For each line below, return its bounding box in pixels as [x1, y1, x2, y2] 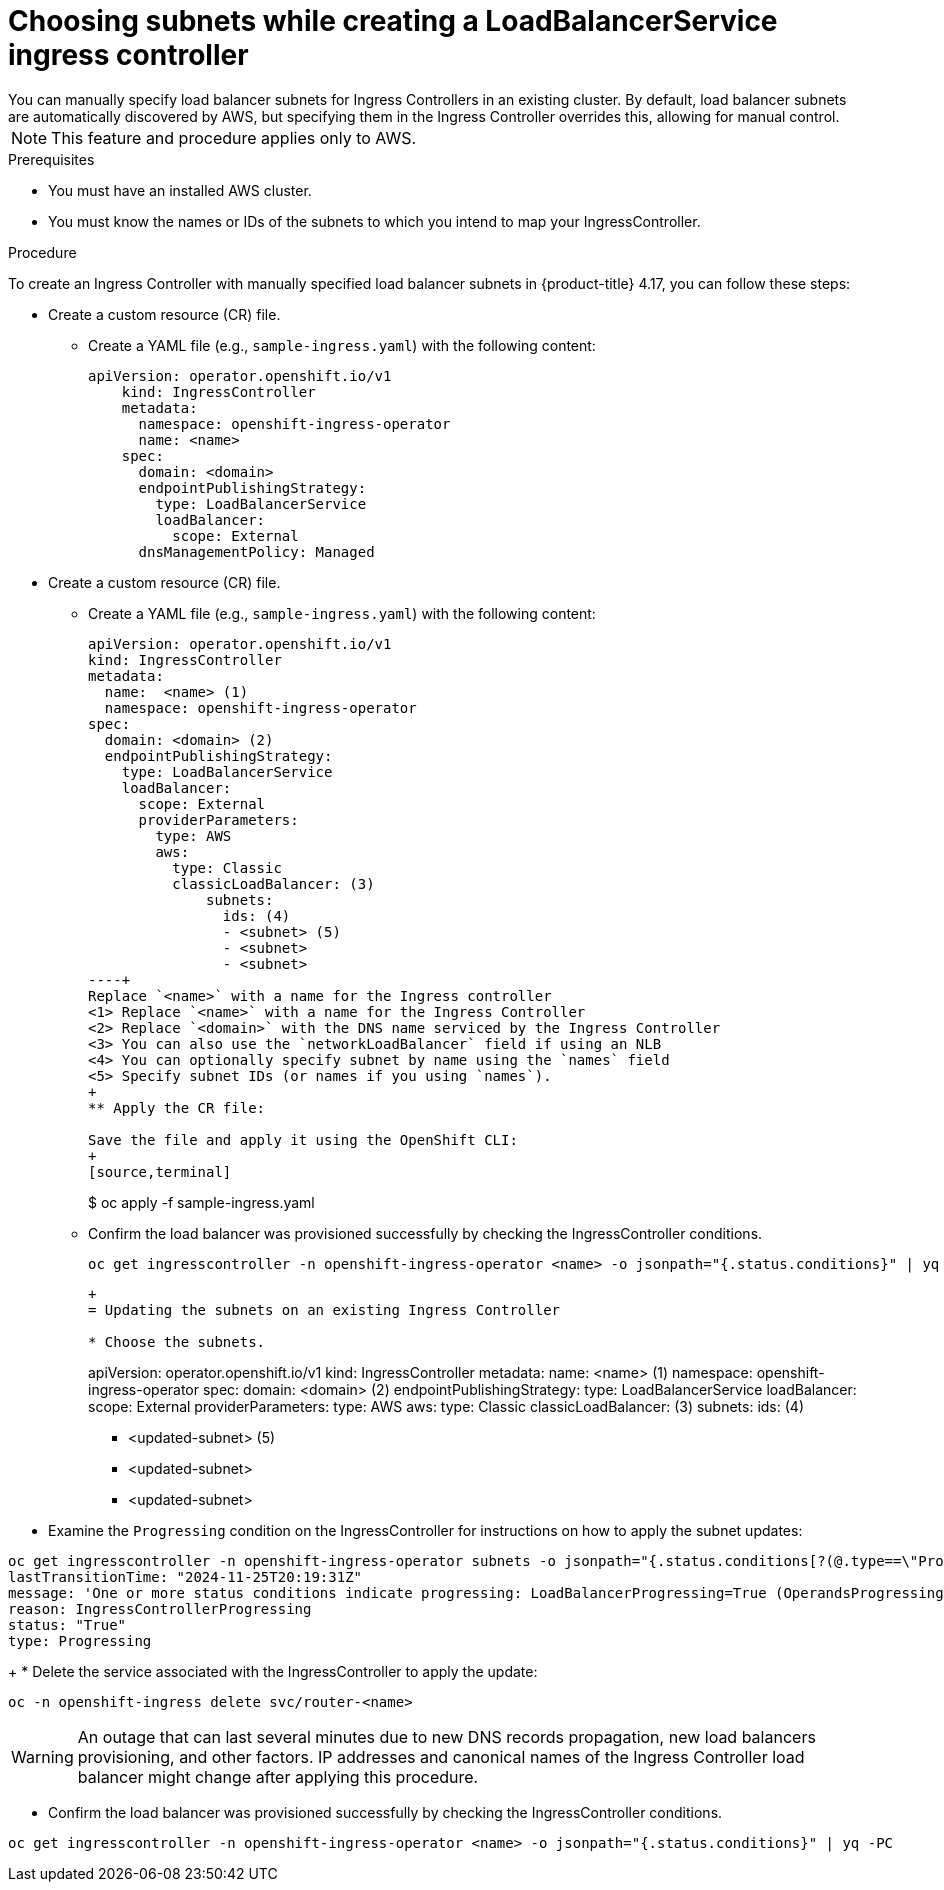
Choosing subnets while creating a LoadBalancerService [8, 4, 778, 38]
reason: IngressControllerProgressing [8, 1600, 312, 1617]
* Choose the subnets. [88, 1333, 266, 1350]
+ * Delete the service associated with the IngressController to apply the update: [8, 1662, 538, 1680]
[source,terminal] [88, 1163, 232, 1180]
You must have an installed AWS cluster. [48, 181, 312, 199]
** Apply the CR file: [88, 1099, 266, 1116]
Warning [11, 1746, 74, 1767]
